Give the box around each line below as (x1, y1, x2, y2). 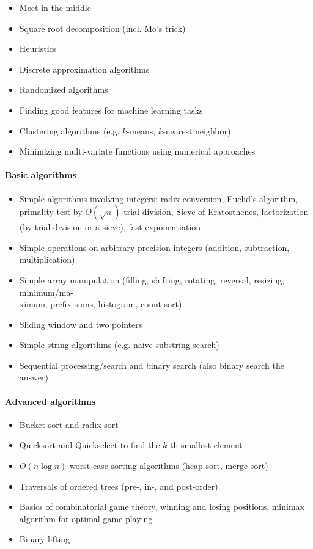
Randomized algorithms (19, 83, 108, 96)
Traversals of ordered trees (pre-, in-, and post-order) (19, 479, 218, 492)
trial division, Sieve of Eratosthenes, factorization (123, 205, 309, 218)
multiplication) (19, 253, 75, 266)
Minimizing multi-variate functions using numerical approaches (19, 145, 256, 158)
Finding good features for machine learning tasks (19, 103, 203, 116)
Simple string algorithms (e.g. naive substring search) (19, 338, 219, 351)
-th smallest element (167, 438, 243, 451)
